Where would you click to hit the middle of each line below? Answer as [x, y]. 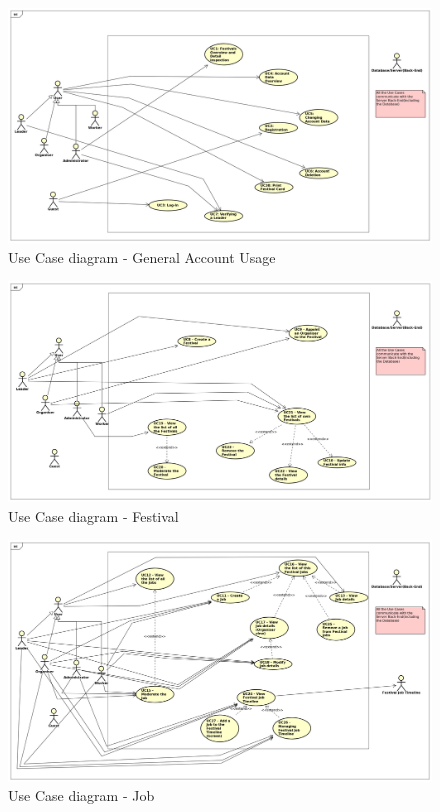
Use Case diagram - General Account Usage [142, 256]
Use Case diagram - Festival [93, 515]
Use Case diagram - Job [81, 795]
